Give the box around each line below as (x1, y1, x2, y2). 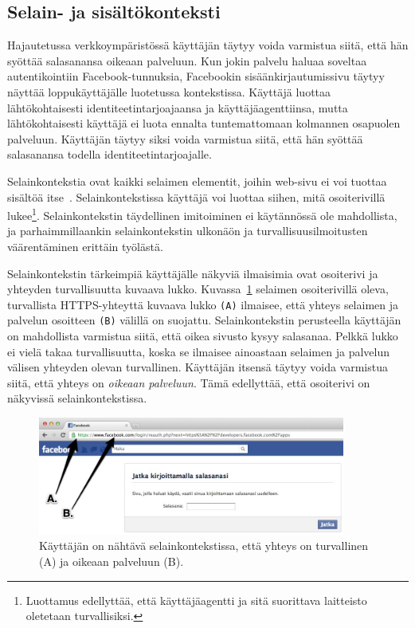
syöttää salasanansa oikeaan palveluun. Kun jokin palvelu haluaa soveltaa (7, 52, 367, 69)
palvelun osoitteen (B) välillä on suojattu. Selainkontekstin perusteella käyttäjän (7, 312, 401, 328)
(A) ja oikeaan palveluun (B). (39, 553, 184, 569)
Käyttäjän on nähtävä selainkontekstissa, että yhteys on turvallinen (39, 537, 369, 554)
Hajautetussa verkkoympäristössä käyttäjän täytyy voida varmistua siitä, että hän (7, 37, 409, 53)
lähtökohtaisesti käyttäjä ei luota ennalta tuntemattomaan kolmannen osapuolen (7, 115, 401, 131)
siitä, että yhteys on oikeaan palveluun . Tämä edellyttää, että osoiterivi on (7, 374, 370, 391)
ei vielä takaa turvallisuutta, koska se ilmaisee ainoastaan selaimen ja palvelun (7, 343, 390, 359)
